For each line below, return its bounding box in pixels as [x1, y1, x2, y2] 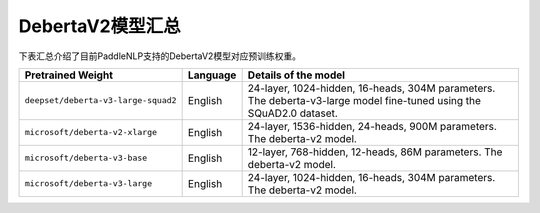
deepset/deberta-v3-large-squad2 [24, 95, 177, 106]
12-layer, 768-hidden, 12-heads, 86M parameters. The [247, 145, 503, 159]
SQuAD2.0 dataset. [247, 106, 339, 120]
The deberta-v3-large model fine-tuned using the [247, 93, 482, 107]
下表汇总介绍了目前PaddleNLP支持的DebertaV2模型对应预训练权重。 [18, 50, 302, 62]
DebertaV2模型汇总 [18, 15, 181, 37]
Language [187, 68, 237, 82]
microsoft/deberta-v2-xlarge [24, 127, 158, 138]
